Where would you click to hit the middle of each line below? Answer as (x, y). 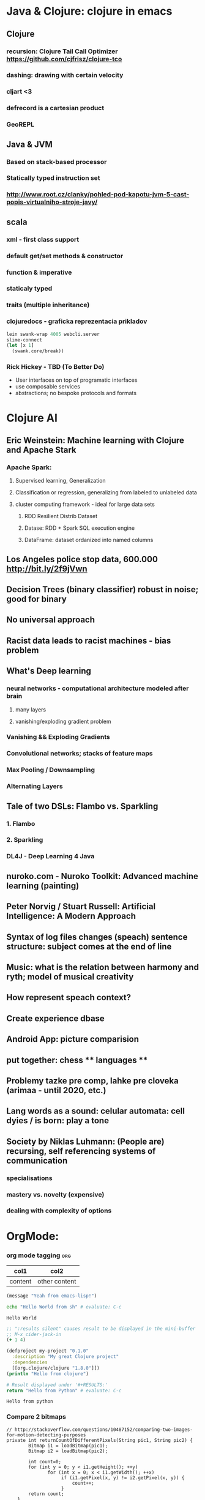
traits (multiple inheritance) (48, 305)
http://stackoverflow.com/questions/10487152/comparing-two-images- (103, 1430)
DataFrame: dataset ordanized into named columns (89, 540)
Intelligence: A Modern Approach (71, 916)
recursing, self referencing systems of (81, 1151)
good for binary (37, 599)
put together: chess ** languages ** (77, 1060)
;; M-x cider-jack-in (34, 1334)
